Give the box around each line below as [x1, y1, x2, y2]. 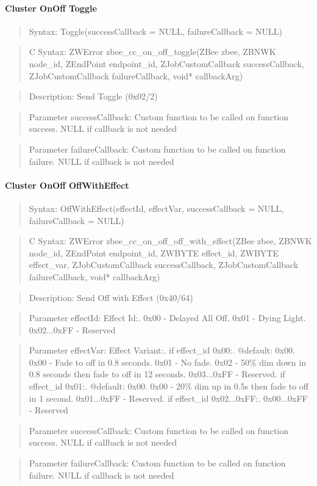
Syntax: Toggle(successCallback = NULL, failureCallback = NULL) [29, 24, 283, 37]
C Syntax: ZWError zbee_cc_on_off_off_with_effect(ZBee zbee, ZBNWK [29, 234, 312, 247]
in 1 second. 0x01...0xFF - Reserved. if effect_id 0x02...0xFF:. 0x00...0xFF [29, 391, 308, 404]
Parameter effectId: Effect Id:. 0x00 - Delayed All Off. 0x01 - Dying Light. [29, 311, 306, 324]
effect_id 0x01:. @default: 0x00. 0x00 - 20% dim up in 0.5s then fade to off [29, 380, 308, 393]
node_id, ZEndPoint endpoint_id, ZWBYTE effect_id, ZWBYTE [29, 246, 279, 259]
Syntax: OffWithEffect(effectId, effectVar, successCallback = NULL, [29, 201, 284, 214]
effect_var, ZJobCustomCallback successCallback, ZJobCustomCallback [29, 258, 299, 271]
